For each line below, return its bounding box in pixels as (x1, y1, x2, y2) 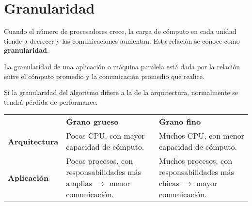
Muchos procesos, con (159, 155, 233, 167)
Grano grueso (66, 116, 119, 127)
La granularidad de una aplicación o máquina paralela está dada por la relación (4, 61, 240, 71)
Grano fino (159, 116, 201, 127)
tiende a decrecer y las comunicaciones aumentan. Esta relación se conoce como (4, 35, 240, 46)
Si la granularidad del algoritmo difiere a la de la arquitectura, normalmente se (4, 87, 238, 97)
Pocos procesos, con (66, 155, 133, 167)
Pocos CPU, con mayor (66, 130, 145, 142)
